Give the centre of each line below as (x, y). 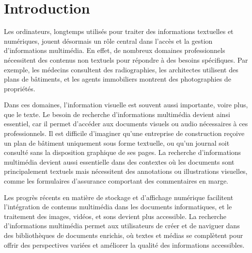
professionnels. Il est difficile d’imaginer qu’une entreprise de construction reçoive (124, 133)
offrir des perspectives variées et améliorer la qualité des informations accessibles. (124, 245)
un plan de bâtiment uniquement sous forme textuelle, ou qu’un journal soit (117, 143)
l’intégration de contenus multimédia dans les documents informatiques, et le (118, 207)
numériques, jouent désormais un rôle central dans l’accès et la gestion (108, 41)
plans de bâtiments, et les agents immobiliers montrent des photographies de (118, 79)
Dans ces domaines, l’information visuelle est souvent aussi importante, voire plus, (126, 105)
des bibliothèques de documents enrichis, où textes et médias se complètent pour (124, 235)
